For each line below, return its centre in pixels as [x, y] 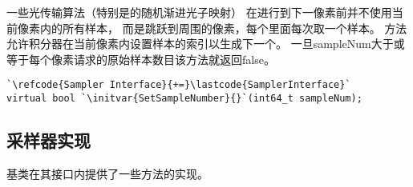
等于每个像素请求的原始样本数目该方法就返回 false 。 [141, 59]
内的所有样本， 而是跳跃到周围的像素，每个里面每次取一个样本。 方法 [223, 28]
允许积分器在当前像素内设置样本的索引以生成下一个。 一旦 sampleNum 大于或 [206, 44]
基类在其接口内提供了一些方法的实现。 [107, 173]
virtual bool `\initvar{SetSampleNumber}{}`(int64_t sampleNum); [184, 99]
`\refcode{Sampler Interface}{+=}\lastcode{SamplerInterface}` [179, 85]
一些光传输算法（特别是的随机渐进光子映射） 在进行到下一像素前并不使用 [199, 12]
